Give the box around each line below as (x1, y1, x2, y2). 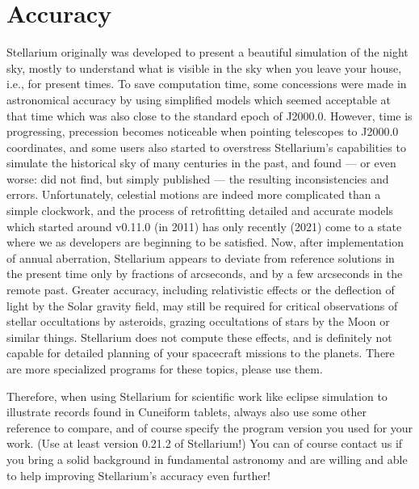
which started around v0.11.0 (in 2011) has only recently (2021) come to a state (6, 217, 402, 234)
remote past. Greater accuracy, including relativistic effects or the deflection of (6, 281, 395, 298)
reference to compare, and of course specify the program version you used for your (6, 419, 413, 436)
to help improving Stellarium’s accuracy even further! (6, 466, 270, 483)
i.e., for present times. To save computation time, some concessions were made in (6, 75, 407, 92)
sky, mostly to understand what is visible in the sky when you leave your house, (6, 59, 402, 76)
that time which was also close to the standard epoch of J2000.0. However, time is (6, 107, 413, 124)
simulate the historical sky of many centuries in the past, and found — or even (6, 154, 396, 171)
